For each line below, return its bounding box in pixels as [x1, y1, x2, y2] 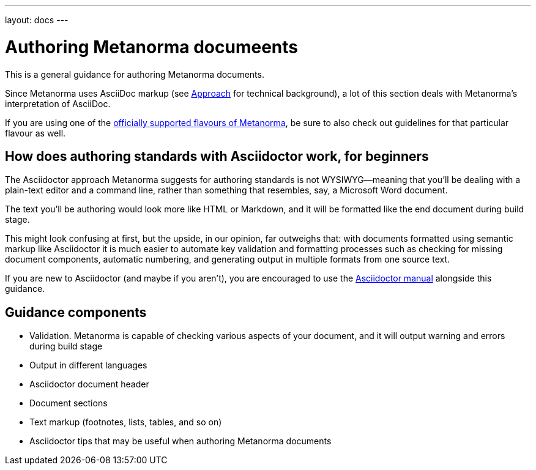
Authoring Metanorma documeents [5, 36, 298, 58]
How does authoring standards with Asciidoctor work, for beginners [5, 148, 429, 164]
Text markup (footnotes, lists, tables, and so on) [29, 417, 222, 428]
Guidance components [5, 304, 147, 320]
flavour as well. [5, 127, 66, 138]
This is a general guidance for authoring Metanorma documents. [5, 69, 264, 80]
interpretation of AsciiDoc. [5, 98, 111, 109]
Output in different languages [29, 360, 147, 371]
